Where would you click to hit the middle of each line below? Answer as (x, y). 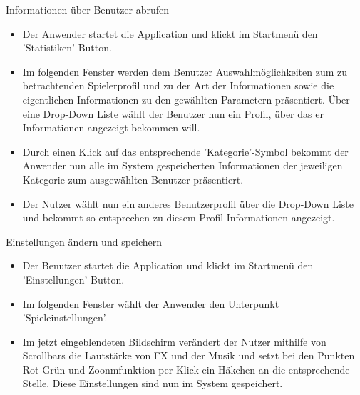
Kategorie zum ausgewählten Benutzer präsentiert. (133, 179)
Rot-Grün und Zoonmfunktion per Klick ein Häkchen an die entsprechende (186, 369)
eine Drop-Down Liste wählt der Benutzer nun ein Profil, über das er (173, 113)
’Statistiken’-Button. (67, 47)
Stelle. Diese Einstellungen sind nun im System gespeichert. (153, 383)
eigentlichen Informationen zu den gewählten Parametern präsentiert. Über (186, 99)
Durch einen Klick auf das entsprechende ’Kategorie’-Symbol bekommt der (185, 151)
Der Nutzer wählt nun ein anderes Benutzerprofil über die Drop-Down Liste (188, 203)
